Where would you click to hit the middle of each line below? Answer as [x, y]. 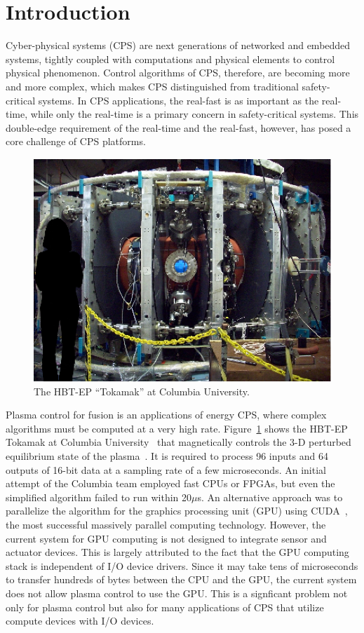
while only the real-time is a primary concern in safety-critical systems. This [195, 114]
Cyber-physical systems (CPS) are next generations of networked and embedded [178, 45]
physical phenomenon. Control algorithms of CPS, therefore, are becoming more [178, 73]
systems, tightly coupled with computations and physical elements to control [170, 59]
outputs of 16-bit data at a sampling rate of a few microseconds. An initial [166, 469]
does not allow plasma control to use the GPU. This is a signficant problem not [177, 593]
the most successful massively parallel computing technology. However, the [166, 524]
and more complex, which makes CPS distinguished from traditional [152, 86]
